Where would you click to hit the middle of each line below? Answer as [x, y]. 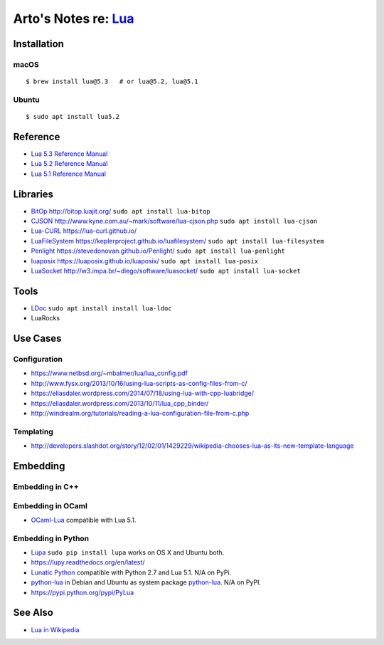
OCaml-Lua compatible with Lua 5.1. [84, 520]
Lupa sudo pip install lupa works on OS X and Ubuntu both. [128, 552]
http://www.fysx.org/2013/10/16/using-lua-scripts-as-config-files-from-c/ [139, 383]
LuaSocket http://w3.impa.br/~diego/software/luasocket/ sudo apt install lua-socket [166, 271]
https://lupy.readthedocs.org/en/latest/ [88, 562]
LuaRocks [46, 318]
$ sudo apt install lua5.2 [73, 117]
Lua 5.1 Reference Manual [69, 174]
